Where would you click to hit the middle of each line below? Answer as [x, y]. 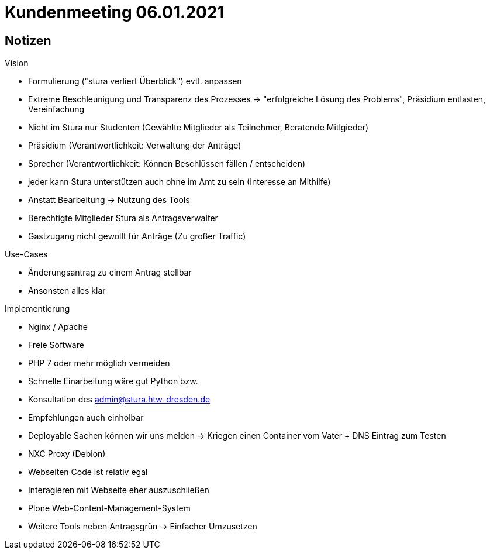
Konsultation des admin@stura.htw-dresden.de [119, 400]
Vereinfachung [56, 109]
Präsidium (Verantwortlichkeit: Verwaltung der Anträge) [135, 146]
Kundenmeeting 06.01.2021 [115, 12]
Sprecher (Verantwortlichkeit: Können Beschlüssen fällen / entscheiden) [167, 164]
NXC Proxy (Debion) [67, 454]
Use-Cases [26, 254]
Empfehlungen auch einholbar [86, 418]
